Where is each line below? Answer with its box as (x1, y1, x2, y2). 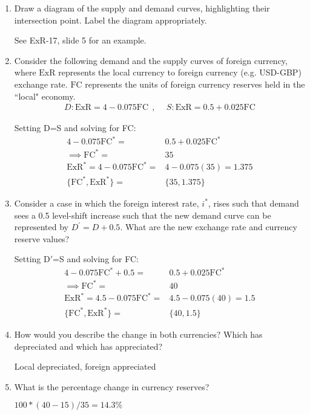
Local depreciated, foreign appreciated (14, 360, 156, 373)
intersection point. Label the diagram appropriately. (14, 13, 207, 26)
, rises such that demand (208, 196, 299, 209)
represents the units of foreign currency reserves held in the (85, 77, 305, 90)
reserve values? (14, 232, 70, 245)
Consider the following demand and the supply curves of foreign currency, (14, 54, 288, 66)
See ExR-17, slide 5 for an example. (14, 34, 147, 47)
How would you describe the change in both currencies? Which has (14, 328, 263, 340)
